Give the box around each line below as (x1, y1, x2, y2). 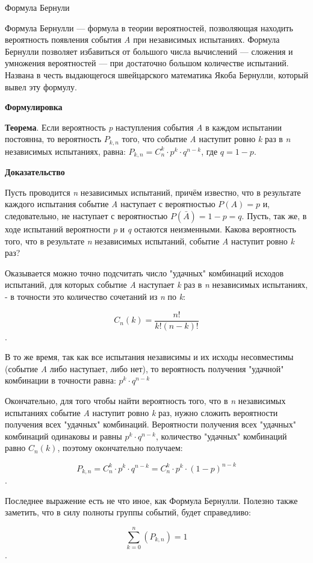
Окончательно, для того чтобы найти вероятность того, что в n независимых (5, 394, 286, 407)
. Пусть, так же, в (241, 210, 307, 222)
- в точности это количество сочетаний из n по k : (5, 290, 186, 302)
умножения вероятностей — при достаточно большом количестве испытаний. (5, 57, 289, 69)
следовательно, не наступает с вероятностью (5, 210, 168, 222)
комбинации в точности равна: (5, 374, 116, 387)
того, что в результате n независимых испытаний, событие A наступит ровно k (5, 234, 294, 247)
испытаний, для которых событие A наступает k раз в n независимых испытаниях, (5, 278, 308, 291)
